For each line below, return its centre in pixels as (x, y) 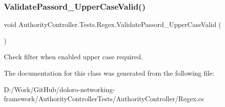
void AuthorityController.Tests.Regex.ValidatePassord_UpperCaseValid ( (113, 24)
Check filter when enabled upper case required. (74, 57)
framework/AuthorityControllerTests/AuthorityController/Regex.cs (104, 99)
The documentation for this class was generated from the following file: (109, 73)
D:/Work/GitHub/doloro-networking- (60, 89)
